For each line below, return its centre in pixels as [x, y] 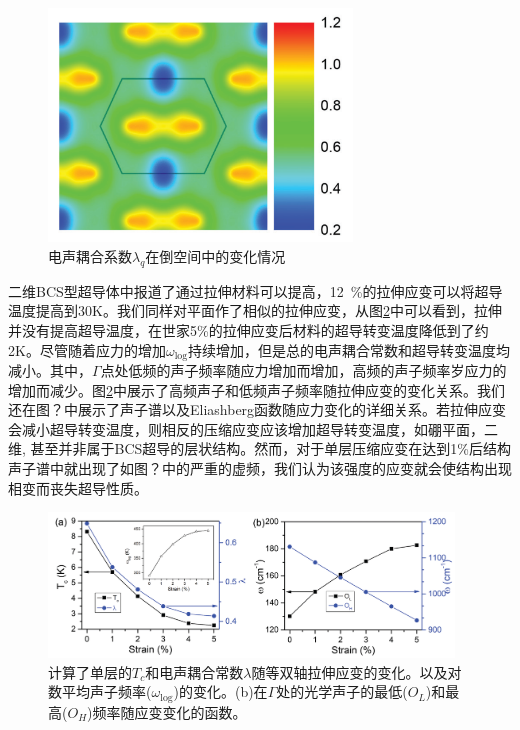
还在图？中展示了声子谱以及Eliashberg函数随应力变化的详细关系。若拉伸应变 [257, 409]
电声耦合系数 [90, 255]
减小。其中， [50, 370]
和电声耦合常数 [194, 671]
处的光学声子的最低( [342, 691]
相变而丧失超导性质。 [78, 487]
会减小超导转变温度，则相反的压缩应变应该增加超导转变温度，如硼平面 [239, 428]
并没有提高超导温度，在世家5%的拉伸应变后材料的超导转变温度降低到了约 [248, 329]
